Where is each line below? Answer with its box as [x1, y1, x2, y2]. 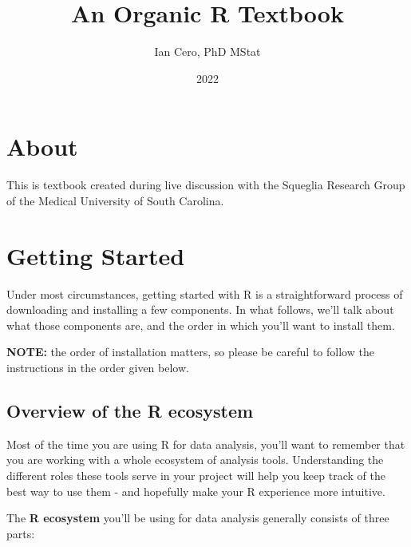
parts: [6, 525, 35, 541]
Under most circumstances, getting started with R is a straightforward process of [6, 285, 403, 302]
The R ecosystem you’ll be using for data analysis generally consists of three [6, 509, 389, 526]
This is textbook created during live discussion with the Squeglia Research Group [6, 176, 405, 193]
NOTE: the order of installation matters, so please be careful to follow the [6, 343, 374, 360]
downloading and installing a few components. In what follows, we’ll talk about [6, 301, 394, 318]
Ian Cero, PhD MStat [154, 43, 261, 60]
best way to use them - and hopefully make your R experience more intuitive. [6, 482, 385, 499]
